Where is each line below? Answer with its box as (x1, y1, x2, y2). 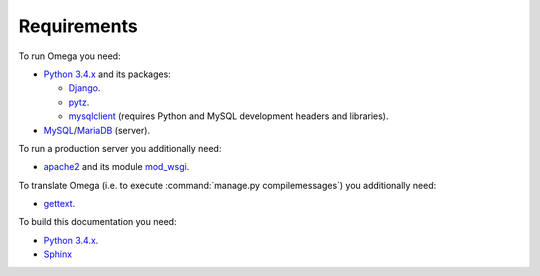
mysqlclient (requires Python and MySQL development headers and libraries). (68, 110, 389, 122)
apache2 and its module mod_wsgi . (43, 161, 190, 173)
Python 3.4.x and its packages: (43, 68, 172, 80)
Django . (68, 82, 101, 94)
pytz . (68, 96, 90, 108)
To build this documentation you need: (18, 216, 177, 228)
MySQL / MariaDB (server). (43, 124, 150, 136)
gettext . (43, 198, 76, 210)
